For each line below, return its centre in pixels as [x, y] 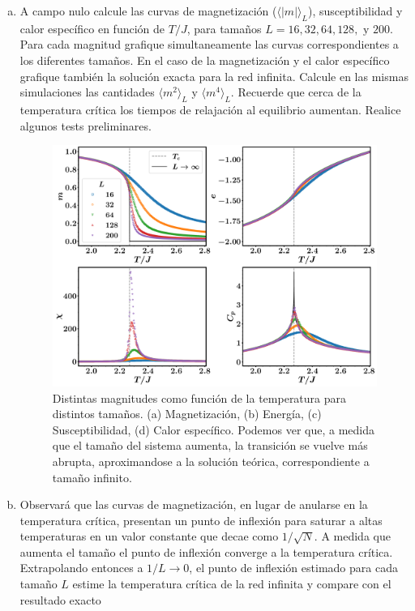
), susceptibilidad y [355, 11]
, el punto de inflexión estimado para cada [293, 568]
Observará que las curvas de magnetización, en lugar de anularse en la [194, 504]
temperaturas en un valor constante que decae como [149, 536]
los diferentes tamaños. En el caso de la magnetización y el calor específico [205, 60]
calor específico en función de [92, 28]
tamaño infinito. [92, 477]
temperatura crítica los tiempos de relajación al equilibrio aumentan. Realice [210, 109]
